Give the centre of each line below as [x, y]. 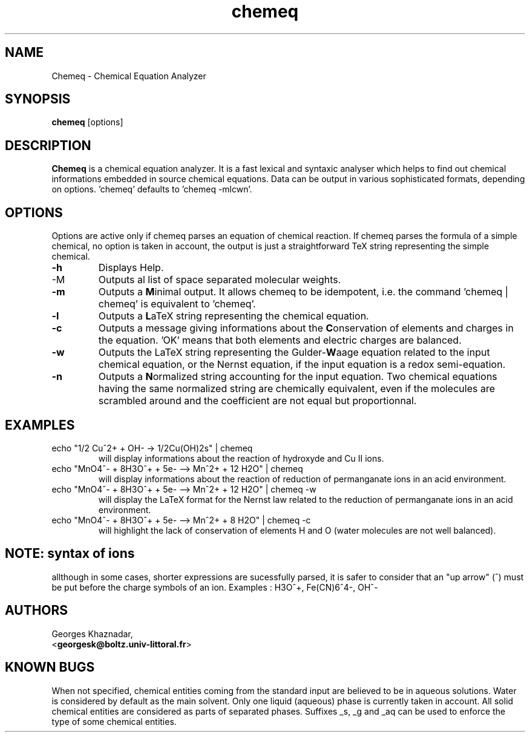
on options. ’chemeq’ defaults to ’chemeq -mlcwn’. [152, 189]
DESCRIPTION [48, 145]
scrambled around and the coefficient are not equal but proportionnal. [257, 401]
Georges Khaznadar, [92, 634]
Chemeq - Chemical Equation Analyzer [129, 76]
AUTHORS [37, 611]
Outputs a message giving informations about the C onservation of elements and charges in [306, 328]
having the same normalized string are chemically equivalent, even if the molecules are [296, 389]
